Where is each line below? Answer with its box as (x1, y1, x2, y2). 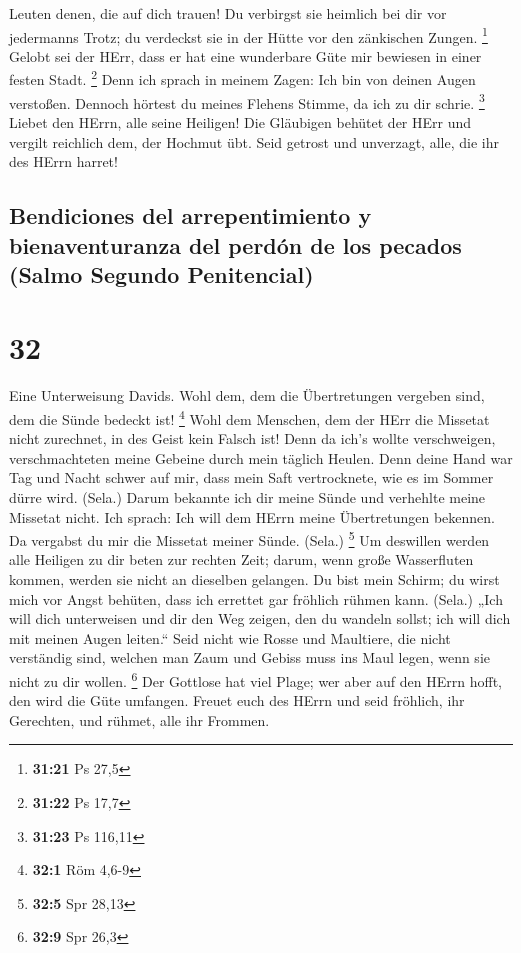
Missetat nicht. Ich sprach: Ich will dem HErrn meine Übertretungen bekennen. (9, 506, 495, 527)
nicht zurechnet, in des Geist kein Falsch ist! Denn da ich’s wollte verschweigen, (9, 428, 496, 449)
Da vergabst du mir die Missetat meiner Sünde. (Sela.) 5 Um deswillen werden (9, 527, 490, 550)
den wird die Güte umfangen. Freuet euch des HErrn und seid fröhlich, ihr (9, 690, 465, 711)
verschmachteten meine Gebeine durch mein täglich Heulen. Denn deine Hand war (9, 447, 513, 468)
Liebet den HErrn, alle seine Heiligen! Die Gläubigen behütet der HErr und (9, 111, 472, 132)
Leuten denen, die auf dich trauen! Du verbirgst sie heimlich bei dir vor (9, 3, 447, 23)
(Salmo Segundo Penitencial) (9, 258, 314, 289)
